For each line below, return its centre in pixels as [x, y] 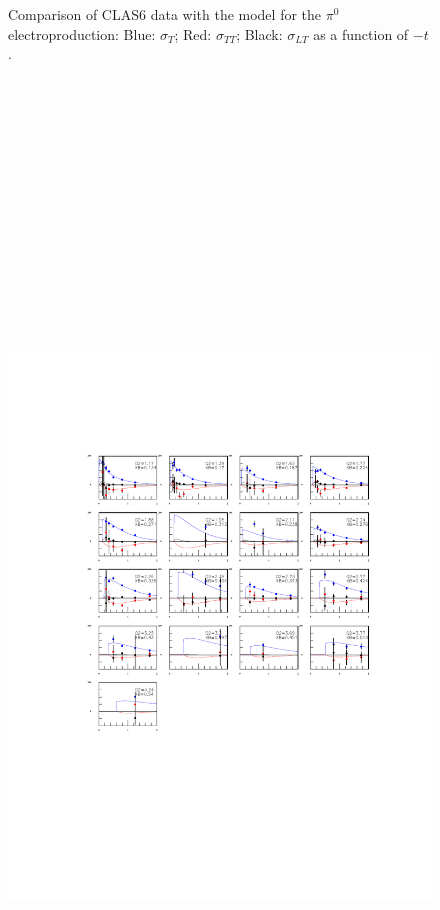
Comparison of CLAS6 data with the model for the [165, 14]
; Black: [259, 33]
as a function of [361, 33]
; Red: [193, 33]
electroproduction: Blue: [82, 33]
